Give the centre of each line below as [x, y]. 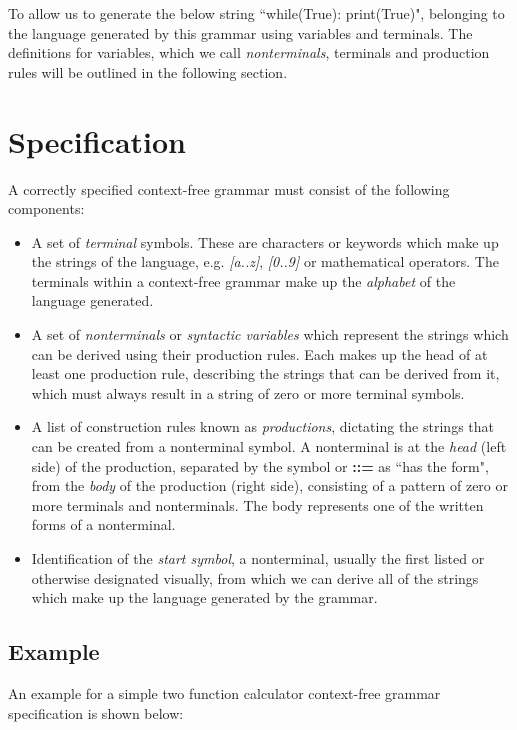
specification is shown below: [96, 712]
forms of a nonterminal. [103, 524]
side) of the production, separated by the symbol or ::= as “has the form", [260, 465]
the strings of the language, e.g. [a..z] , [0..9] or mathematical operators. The [265, 261]
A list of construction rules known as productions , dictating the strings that [262, 426]
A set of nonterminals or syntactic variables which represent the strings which [270, 334]
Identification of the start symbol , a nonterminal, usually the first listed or [258, 558]
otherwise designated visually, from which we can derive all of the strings [255, 577]
